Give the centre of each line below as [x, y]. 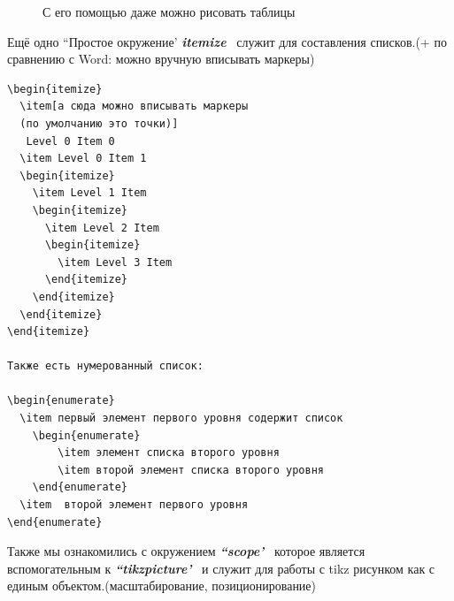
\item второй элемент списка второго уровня [191, 470]
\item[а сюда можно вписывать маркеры [134, 107]
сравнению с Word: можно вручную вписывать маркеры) [161, 59]
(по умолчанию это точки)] [99, 123]
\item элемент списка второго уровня [169, 453]
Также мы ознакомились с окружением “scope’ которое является [186, 551]
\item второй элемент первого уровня [134, 505]
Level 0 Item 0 [70, 141]
